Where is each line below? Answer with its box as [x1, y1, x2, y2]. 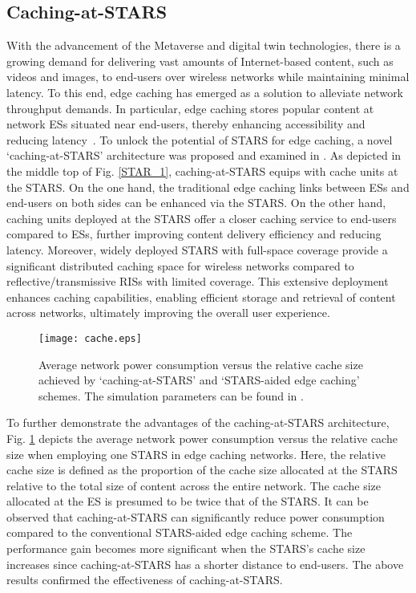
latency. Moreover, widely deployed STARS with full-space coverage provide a [6, 241, 388, 258]
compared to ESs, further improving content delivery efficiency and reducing [6, 225, 382, 242]
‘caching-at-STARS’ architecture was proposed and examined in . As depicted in [6, 147, 402, 164]
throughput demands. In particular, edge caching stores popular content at [6, 100, 374, 116]
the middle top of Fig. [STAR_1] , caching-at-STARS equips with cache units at [6, 162, 398, 179]
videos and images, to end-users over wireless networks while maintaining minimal [6, 68, 410, 85]
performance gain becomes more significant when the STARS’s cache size [6, 540, 366, 557]
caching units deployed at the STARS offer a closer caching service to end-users [6, 209, 397, 226]
